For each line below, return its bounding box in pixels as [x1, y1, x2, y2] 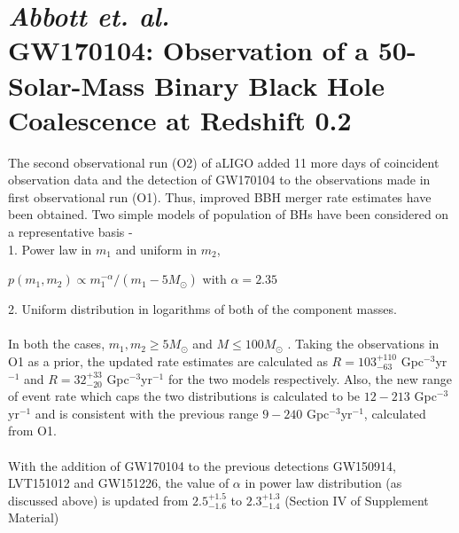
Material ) [8, 508, 59, 527]
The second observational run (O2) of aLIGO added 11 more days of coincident [8, 153, 440, 171]
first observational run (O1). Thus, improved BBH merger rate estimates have [8, 187, 432, 206]
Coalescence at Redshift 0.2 [8, 101, 352, 137]
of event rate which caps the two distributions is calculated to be [8, 387, 361, 405]
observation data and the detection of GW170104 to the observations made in [8, 170, 431, 189]
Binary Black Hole [153, 67, 385, 103]
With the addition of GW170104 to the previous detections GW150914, [8, 456, 396, 474]
